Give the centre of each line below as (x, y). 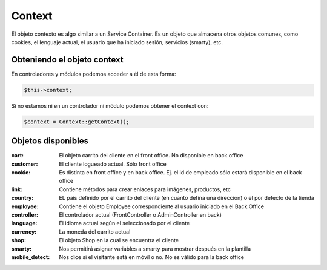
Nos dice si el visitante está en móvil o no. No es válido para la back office (152, 257)
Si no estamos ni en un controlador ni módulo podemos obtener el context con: (110, 105)
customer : (25, 164)
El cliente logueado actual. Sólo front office (113, 164)
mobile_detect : (31, 257)
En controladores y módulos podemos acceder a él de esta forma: (94, 74)
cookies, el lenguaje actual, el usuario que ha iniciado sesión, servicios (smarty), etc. (117, 42)
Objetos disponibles (50, 141)
